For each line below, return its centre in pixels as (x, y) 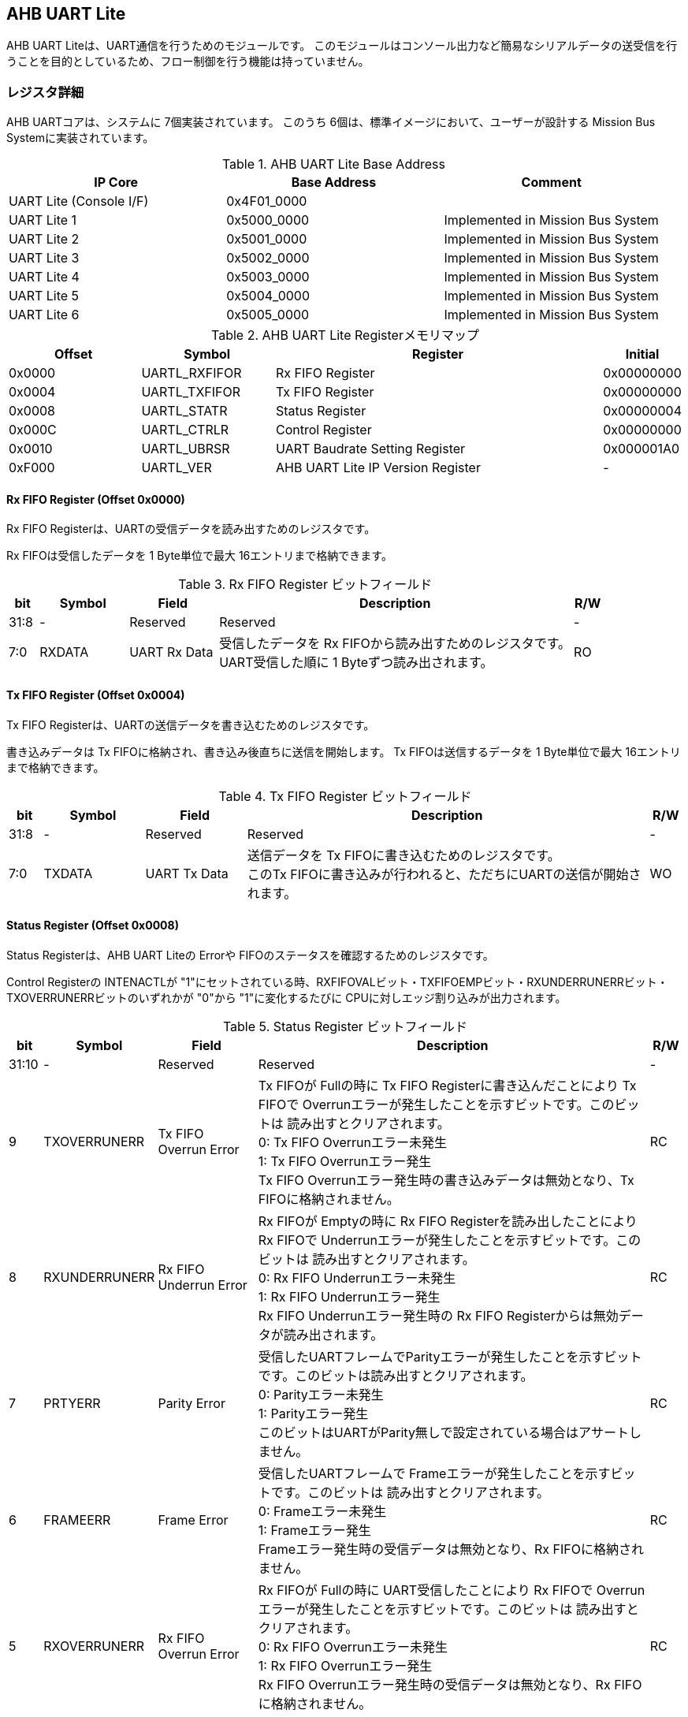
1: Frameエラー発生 (314, 1530)
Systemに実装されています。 (80, 138)
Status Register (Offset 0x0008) (93, 926)
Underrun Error (203, 1285)
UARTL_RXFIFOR (192, 373)
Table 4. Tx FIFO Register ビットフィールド (345, 796)
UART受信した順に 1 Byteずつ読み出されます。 (356, 663)
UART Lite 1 (43, 220)
